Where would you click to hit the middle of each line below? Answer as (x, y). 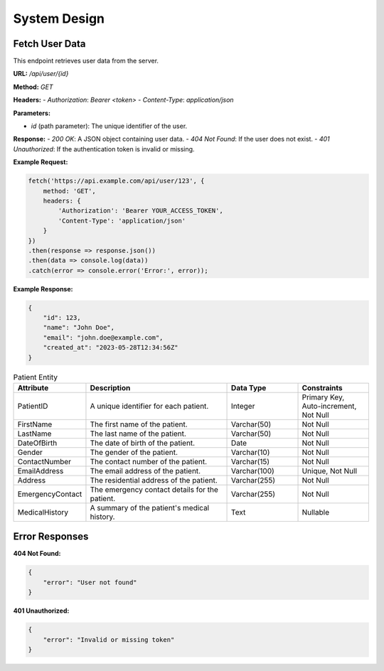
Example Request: (41, 162)
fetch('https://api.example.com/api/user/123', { (116, 181)
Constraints (322, 387)
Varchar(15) (251, 461)
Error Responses (51, 537)
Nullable (316, 512)
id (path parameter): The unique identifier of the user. (109, 126)
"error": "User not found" (90, 582)
